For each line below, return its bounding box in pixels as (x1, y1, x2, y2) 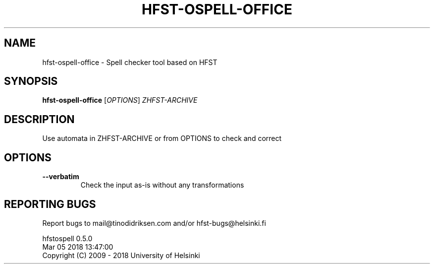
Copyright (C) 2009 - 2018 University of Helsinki (42, 251, 200, 260)
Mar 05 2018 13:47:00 (42, 242, 113, 251)
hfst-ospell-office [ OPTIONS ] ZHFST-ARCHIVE (42, 96, 198, 105)
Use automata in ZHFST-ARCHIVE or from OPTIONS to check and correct (42, 134, 282, 143)
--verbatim (42, 172, 79, 181)
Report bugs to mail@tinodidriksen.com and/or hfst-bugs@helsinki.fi (42, 218, 266, 227)
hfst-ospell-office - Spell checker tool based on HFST (42, 58, 217, 67)
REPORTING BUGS (4, 198, 96, 210)
